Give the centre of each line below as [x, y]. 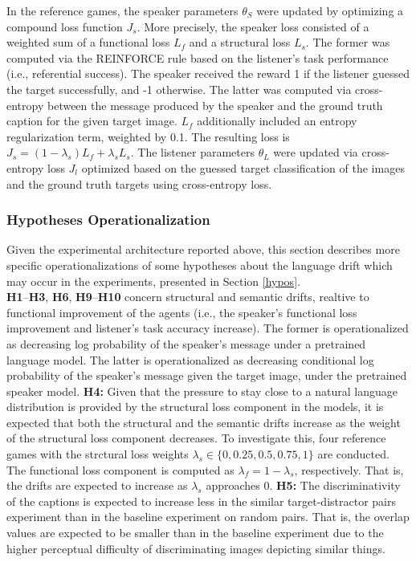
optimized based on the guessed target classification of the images [243, 167]
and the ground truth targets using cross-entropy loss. [139, 183]
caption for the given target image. [92, 121]
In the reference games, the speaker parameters [122, 10]
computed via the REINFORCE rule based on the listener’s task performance [198, 57]
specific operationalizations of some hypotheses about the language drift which [200, 265]
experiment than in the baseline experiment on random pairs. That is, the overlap [208, 517]
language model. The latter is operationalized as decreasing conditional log [190, 359]
